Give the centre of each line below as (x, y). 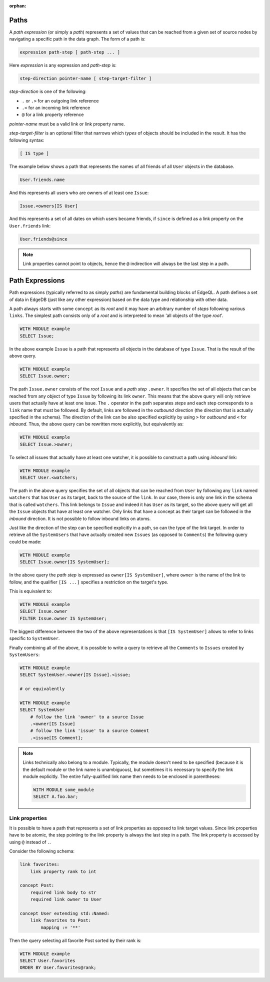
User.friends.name (42, 179)
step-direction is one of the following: (48, 91)
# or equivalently (42, 689)
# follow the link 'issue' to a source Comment (90, 731)
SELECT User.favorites (47, 961)
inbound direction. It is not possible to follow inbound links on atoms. (80, 518)
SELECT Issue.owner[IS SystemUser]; (65, 562)
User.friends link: (30, 225)
